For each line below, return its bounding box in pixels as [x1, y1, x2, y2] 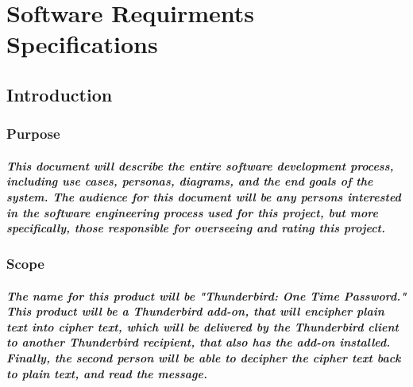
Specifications [6, 28, 158, 60]
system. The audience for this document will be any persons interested [6, 188, 401, 205]
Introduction [6, 82, 113, 106]
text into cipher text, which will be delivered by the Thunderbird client [6, 318, 399, 335]
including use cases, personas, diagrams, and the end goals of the [6, 173, 373, 190]
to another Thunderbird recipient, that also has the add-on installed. [6, 334, 391, 351]
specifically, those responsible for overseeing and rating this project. [6, 220, 385, 236]
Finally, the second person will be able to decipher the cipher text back [6, 350, 401, 366]
